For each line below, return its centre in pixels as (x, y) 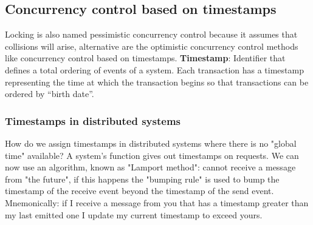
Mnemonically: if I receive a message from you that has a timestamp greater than (157, 202)
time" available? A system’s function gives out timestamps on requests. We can (152, 155)
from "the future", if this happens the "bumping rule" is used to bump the (142, 179)
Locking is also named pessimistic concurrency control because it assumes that (151, 34)
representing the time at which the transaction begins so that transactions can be (157, 82)
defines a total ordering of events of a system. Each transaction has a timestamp (154, 69)
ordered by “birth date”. (50, 94)
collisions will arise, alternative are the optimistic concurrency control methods (152, 46)
